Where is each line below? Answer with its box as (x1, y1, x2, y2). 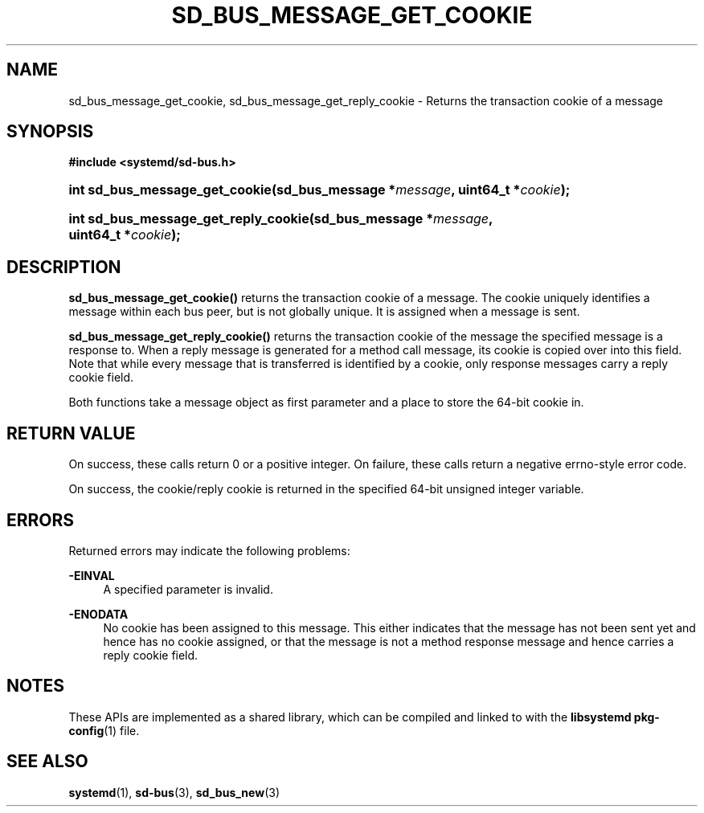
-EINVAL (68, 568, 115, 582)
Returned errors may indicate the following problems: (68, 543, 350, 558)
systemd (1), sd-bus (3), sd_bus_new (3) (68, 785, 280, 799)
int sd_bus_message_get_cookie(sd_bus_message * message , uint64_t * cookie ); (68, 182, 571, 198)
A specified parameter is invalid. (103, 582, 273, 596)
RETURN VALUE (6, 423, 136, 443)
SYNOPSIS (6, 121, 94, 142)
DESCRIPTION (6, 256, 121, 277)
